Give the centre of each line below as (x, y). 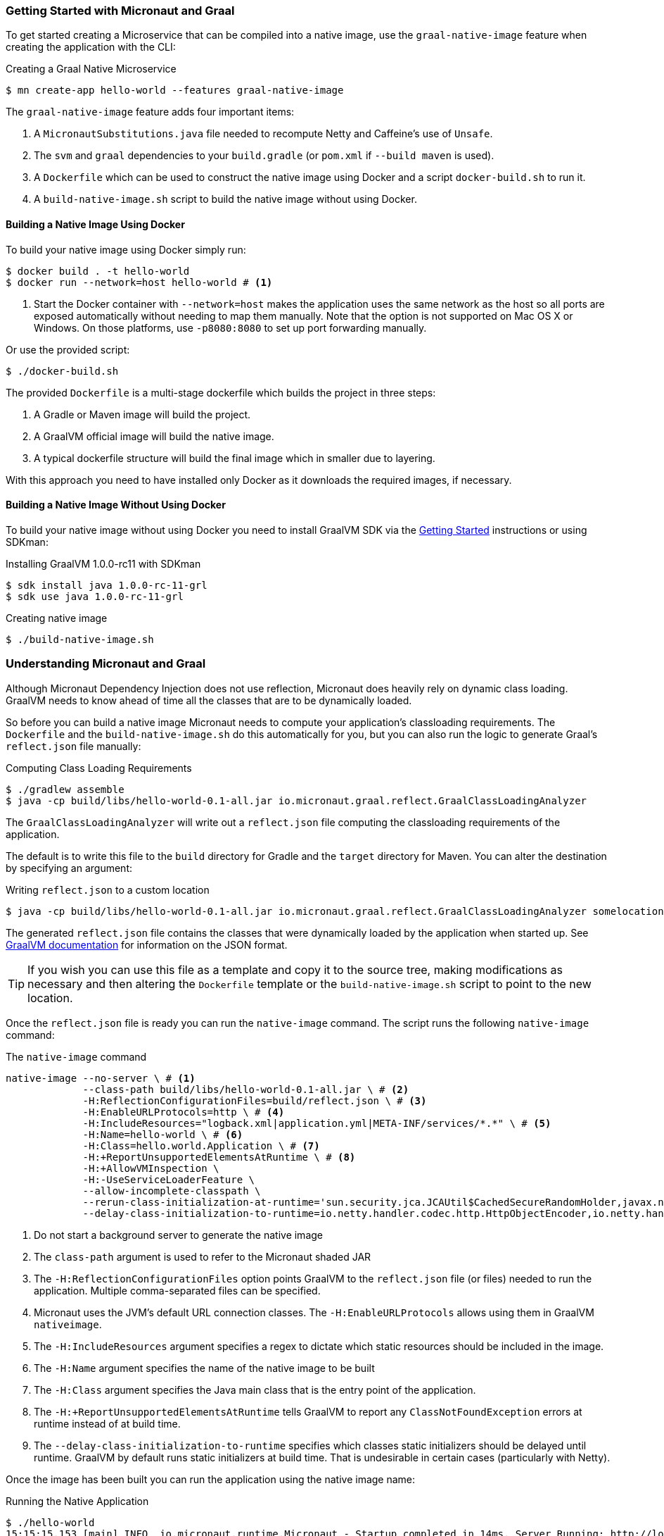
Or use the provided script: (68, 349)
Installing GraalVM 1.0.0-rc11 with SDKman (103, 563)
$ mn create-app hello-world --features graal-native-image (175, 90)
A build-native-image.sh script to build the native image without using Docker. (225, 199)
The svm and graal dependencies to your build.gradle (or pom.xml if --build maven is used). (264, 156)
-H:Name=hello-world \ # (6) (163, 1134)
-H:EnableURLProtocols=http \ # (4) (184, 1112)
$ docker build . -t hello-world (98, 271)
